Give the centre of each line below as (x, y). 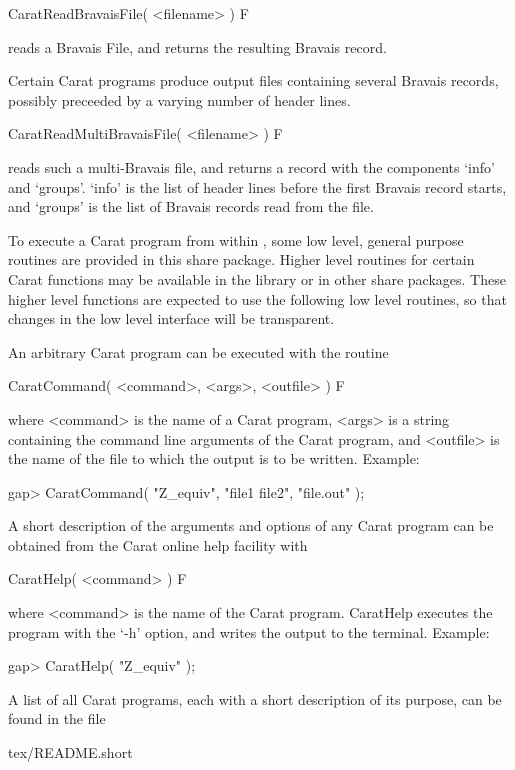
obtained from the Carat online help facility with (158, 544)
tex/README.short (70, 752)
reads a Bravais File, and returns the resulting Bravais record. (197, 46)
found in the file (57, 718)
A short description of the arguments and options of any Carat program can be (251, 525)
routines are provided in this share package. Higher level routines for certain (241, 259)
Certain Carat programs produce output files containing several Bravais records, (253, 80)
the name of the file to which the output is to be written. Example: (214, 458)
